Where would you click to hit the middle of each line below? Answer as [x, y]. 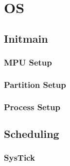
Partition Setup [35, 84]
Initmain [26, 38]
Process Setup [32, 107]
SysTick [19, 158]
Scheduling [32, 134]
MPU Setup [28, 62]
